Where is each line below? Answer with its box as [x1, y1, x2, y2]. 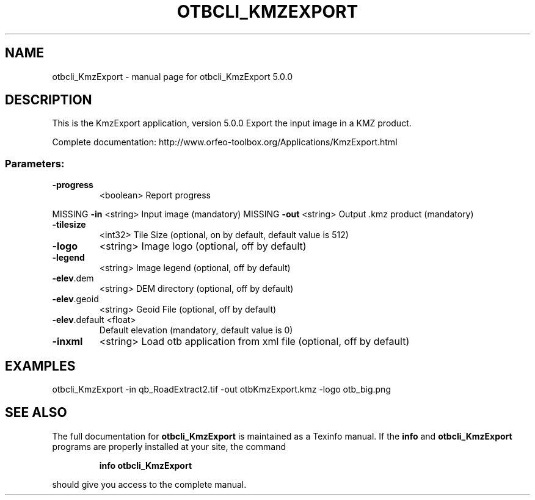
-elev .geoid [52, 294, 99, 305]
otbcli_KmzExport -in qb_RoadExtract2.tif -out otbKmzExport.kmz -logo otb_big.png [52, 384, 391, 395]
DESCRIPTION [5, 92, 92, 108]
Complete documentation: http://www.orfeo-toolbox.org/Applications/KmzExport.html [52, 137, 398, 148]
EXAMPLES [5, 358, 76, 374]
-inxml [52, 335, 83, 348]
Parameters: [5, 157, 65, 170]
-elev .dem [52, 273, 94, 284]
